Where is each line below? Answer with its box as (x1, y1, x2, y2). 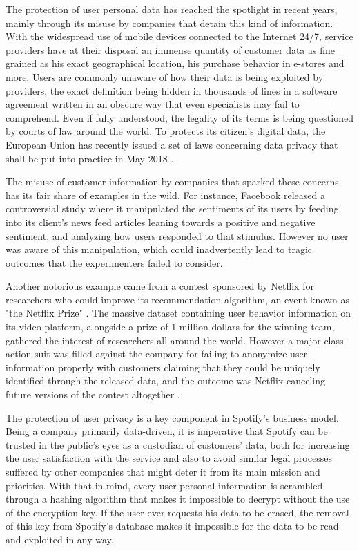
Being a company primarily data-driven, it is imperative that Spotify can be (6, 424, 328, 438)
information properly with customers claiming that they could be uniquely (6, 359, 320, 374)
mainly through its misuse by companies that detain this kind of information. (6, 15, 333, 30)
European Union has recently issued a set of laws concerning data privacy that (6, 137, 338, 151)
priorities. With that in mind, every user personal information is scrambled (6, 478, 323, 492)
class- (324, 333, 347, 347)
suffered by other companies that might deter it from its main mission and (6, 465, 320, 478)
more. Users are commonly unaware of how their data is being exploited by (6, 69, 324, 84)
